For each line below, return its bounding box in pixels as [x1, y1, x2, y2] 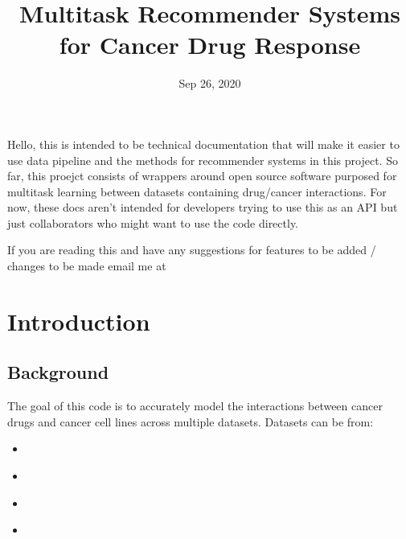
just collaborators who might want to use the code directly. [7, 214, 299, 231]
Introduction [7, 304, 150, 337]
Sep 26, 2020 [178, 75, 241, 92]
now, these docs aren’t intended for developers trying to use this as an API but [7, 199, 398, 216]
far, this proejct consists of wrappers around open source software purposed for [7, 167, 397, 184]
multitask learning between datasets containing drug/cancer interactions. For [7, 183, 387, 200]
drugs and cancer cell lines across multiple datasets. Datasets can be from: [7, 413, 374, 430]
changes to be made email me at [7, 257, 166, 274]
